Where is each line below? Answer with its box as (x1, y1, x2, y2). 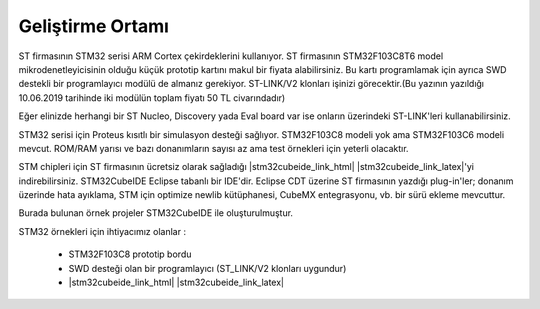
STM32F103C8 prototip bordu (68, 248, 192, 260)
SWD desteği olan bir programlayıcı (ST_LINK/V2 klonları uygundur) (68, 262, 347, 274)
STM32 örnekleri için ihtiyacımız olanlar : (18, 225, 187, 237)
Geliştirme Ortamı (18, 15, 170, 37)
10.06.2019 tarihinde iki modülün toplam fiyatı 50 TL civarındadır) (18, 91, 286, 104)
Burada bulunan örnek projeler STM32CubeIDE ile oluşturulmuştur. (18, 207, 294, 219)
